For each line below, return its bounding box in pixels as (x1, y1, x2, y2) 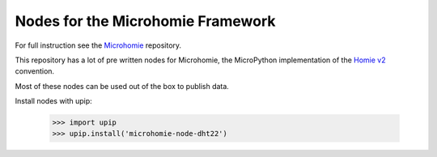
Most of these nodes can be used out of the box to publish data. (15, 81, 230, 91)
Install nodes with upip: (15, 96, 92, 106)
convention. (15, 66, 55, 76)
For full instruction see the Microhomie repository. (15, 40, 182, 50)
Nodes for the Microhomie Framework (15, 12, 276, 30)
